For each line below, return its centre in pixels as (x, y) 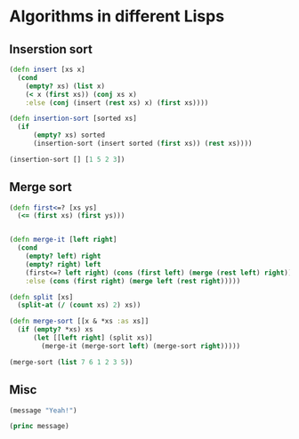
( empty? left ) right (63, 256)
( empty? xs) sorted (69, 135)
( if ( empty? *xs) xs (55, 330)
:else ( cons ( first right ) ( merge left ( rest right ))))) (133, 281)
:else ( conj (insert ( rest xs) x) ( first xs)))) (117, 103)
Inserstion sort (51, 49)
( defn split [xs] (41, 297)
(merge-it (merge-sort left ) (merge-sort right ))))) (141, 346)
